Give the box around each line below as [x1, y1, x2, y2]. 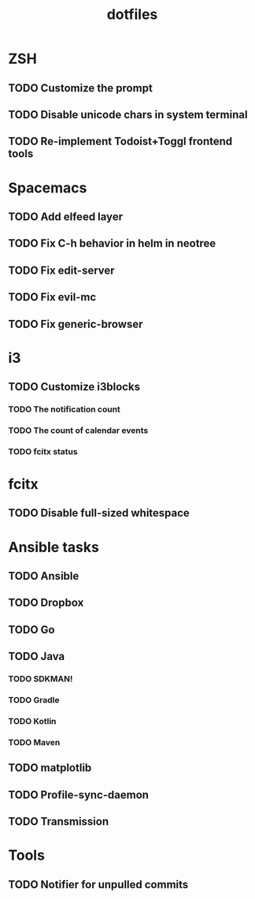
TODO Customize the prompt [8, 81, 153, 95]
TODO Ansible [8, 569, 79, 583]
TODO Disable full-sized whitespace [8, 506, 190, 520]
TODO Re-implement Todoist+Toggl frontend [8, 135, 233, 148]
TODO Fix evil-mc [8, 290, 97, 304]
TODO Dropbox [8, 596, 84, 610]
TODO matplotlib [8, 761, 92, 774]
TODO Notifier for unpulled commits [8, 878, 189, 891]
